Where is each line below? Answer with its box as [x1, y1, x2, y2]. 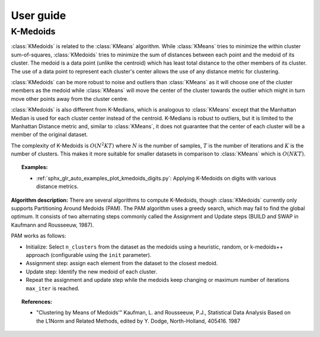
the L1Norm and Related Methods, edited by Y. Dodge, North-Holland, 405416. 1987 [36, 317, 241, 325]
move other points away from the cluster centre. [11, 95, 129, 102]
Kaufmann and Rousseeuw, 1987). [11, 221, 94, 228]
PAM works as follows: [11, 232, 66, 240]
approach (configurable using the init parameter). [25, 251, 152, 258]
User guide [11, 9, 66, 22]
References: [21, 298, 53, 305]
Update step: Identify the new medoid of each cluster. [25, 268, 158, 275]
